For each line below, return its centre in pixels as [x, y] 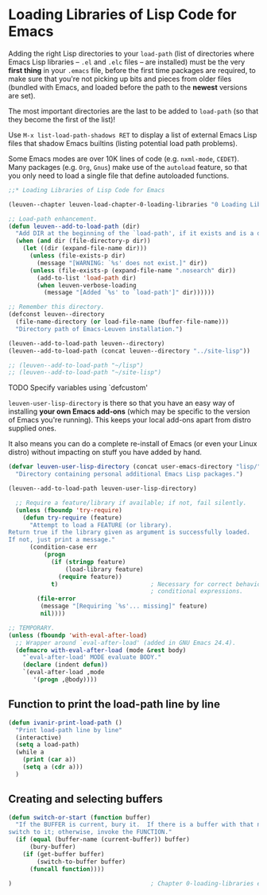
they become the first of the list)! [62, 119]
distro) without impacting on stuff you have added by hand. [105, 452]
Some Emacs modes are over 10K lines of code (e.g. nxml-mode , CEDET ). [124, 158]
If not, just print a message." [62, 540]
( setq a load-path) [48, 745]
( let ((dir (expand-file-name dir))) [85, 249]
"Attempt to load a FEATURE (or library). [101, 525]
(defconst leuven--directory [56, 314]
